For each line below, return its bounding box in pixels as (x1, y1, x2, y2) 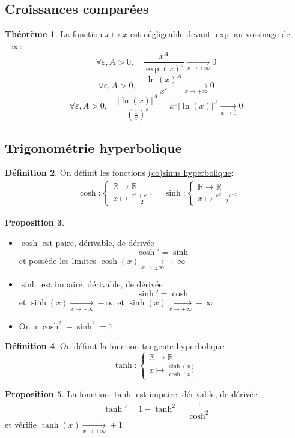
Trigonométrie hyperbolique (5, 138, 182, 157)
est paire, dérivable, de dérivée (42, 236, 154, 248)
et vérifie (5, 418, 37, 430)
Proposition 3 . (5, 215, 64, 228)
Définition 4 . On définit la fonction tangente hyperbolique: (5, 340, 227, 352)
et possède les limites (19, 254, 97, 267)
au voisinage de (234, 28, 290, 40)
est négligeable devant (130, 28, 211, 40)
